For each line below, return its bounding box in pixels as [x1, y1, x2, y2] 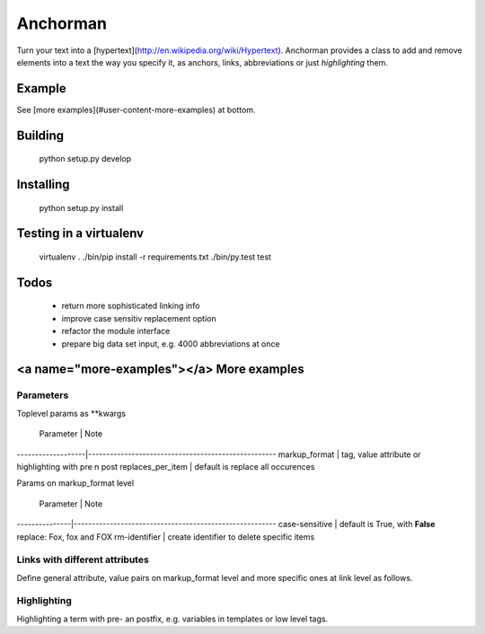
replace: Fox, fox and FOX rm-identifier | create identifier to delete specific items [16, 531, 315, 542]
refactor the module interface [61, 326, 171, 337]
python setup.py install [39, 202, 124, 213]
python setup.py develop [39, 154, 132, 164]
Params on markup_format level [16, 478, 135, 489]
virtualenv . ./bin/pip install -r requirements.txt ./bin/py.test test [39, 251, 271, 262]
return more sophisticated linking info [61, 301, 200, 312]
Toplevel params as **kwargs [16, 408, 126, 418]
